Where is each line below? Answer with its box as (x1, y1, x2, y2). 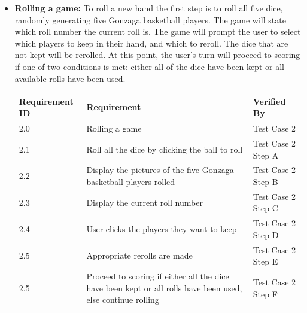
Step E (253, 255, 278, 268)
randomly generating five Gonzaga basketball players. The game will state (14, 13, 286, 26)
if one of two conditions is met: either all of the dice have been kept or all (14, 60, 284, 72)
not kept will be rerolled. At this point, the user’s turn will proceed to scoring (14, 48, 300, 61)
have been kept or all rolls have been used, (86, 281, 242, 294)
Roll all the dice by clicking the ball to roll (86, 142, 243, 155)
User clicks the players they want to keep (86, 223, 237, 235)
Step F (253, 287, 278, 300)
